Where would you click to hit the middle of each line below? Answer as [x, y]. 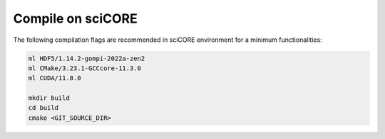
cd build [43, 108]
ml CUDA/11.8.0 [55, 78]
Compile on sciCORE [76, 18]
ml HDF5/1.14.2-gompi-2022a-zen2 [87, 58]
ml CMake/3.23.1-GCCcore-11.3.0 [85, 68]
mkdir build [49, 98]
